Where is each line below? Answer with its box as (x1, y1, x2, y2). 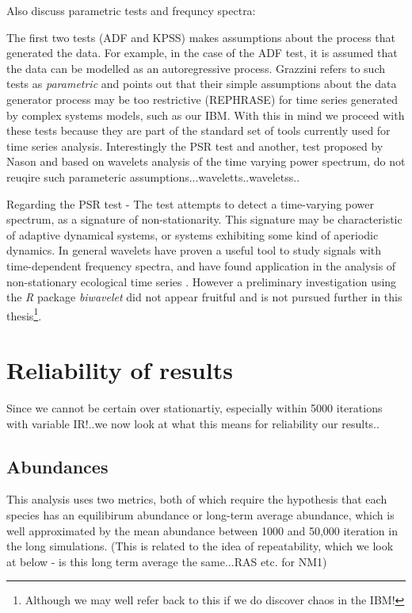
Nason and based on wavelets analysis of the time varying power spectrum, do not (6, 153, 406, 170)
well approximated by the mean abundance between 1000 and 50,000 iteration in (6, 522, 398, 538)
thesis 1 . (6, 305, 42, 324)
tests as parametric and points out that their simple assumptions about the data (6, 75, 397, 92)
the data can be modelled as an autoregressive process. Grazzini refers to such (6, 59, 385, 76)
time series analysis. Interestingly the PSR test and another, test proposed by (6, 137, 383, 154)
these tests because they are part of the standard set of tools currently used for (6, 122, 391, 139)
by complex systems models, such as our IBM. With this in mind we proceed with (6, 106, 405, 123)
